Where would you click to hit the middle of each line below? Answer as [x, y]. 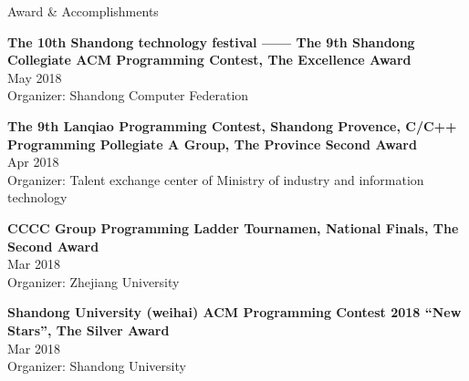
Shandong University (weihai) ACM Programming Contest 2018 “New [234, 312]
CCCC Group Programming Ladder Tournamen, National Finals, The [233, 227]
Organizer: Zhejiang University [94, 281]
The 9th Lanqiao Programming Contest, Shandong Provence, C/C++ [232, 125]
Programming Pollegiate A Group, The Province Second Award [212, 144]
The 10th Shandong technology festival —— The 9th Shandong [211, 41]
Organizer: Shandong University [97, 366]
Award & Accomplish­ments [83, 11]
